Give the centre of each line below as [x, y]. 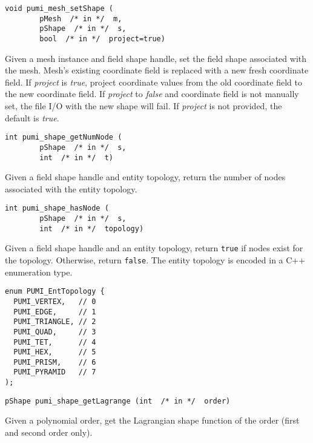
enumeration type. [39, 272]
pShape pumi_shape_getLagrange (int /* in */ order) [118, 401]
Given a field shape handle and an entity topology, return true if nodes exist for [154, 248]
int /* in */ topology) [92, 228]
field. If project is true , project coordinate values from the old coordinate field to [153, 82]
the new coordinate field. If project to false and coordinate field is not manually [152, 94]
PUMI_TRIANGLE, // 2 [55, 322]
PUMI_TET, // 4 [55, 342]
